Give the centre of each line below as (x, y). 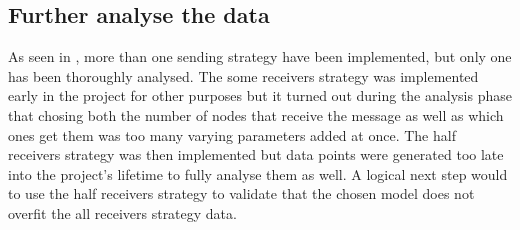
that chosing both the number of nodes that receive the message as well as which (256, 114)
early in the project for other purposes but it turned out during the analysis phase (260, 95)
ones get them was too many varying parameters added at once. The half (232, 134)
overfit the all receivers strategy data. (122, 212)
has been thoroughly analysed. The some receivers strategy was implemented (243, 75)
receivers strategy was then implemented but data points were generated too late (256, 154)
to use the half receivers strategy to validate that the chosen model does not (241, 193)
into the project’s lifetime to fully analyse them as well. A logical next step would (258, 173)
